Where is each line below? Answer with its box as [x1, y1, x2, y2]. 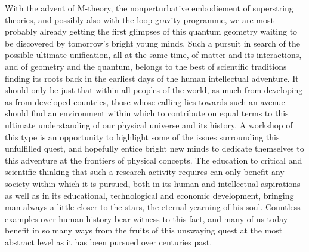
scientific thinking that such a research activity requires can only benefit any [5, 165, 285, 178]
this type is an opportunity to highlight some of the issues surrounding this [5, 130, 280, 143]
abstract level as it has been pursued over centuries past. [5, 235, 212, 248]
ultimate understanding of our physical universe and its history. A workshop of [5, 118, 293, 131]
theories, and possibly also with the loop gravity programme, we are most [5, 13, 274, 26]
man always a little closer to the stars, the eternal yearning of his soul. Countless [5, 201, 301, 213]
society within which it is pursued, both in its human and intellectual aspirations [5, 177, 301, 189]
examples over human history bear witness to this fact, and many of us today [5, 212, 288, 225]
